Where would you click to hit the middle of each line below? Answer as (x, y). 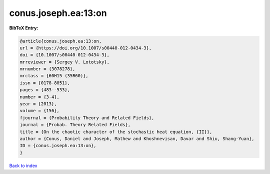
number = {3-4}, (40, 97)
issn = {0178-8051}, (45, 83)
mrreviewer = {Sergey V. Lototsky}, (65, 62)
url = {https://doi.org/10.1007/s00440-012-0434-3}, (86, 48)
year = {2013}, (38, 104)
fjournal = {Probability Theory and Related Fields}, (87, 118)
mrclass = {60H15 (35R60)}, (54, 76)
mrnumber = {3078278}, (47, 69)
